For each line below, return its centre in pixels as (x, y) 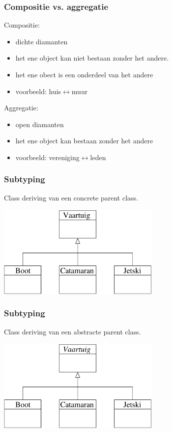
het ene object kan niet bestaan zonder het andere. (92, 58)
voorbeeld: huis (38, 91)
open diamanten (40, 124)
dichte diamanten (42, 41)
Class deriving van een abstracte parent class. (72, 331)
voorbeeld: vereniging (47, 157)
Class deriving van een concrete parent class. (71, 197)
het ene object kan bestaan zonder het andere (84, 141)
